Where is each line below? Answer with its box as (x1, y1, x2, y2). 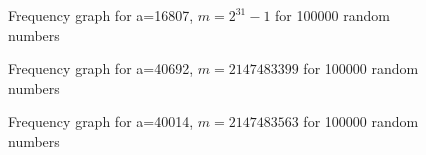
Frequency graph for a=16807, (8, 5, 194, 25)
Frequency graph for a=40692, (8, 58, 194, 79)
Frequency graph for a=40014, (8, 111, 194, 132)
